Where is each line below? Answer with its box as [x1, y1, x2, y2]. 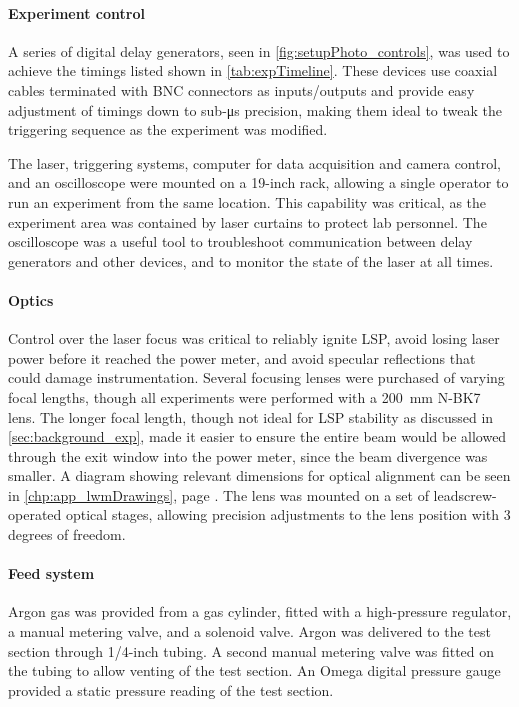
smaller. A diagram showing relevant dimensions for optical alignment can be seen [8, 465, 511, 486]
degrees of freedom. [8, 524, 126, 545]
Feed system [8, 563, 95, 584]
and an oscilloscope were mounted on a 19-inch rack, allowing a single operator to [8, 172, 509, 193]
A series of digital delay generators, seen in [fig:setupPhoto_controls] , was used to [8, 40, 510, 61]
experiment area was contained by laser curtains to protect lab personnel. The [8, 211, 487, 232]
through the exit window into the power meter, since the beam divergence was [8, 445, 488, 466]
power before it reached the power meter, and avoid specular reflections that [8, 347, 476, 368]
